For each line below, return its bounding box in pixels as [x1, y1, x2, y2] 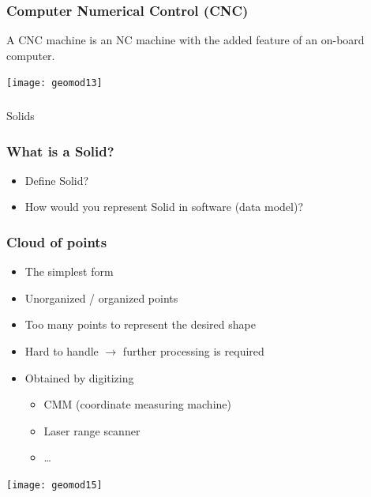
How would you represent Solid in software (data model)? [24, 198, 304, 215]
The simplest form [24, 263, 114, 280]
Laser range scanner [43, 422, 141, 439]
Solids [6, 107, 35, 123]
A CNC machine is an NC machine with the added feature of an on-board [6, 32, 365, 48]
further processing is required [122, 342, 264, 359]
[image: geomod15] [6, 479, 103, 491]
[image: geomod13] [6, 77, 103, 89]
